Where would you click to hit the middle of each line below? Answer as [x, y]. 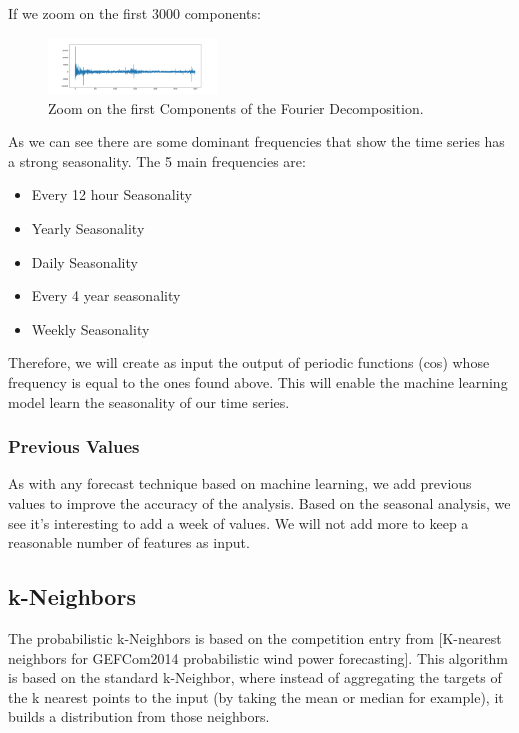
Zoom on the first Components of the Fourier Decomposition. [236, 107]
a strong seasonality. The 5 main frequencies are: [157, 160]
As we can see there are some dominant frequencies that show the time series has [256, 141]
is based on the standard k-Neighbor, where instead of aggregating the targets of [255, 677]
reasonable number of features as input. [129, 542]
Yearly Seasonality [88, 228]
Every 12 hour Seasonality [111, 194]
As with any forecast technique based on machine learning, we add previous [240, 483]
